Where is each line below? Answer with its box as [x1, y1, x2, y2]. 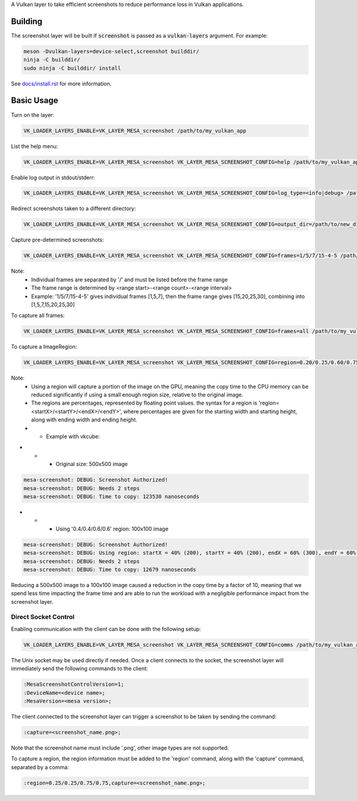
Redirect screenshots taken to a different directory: [11, 205, 136, 212]
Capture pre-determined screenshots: [11, 236, 104, 244]
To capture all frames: [11, 312, 65, 319]
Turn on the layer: [11, 111, 55, 119]
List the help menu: [11, 142, 58, 150]
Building [11, 16, 43, 26]
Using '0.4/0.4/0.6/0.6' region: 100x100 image [55, 525, 169, 532]
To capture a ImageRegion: [11, 343, 77, 350]
